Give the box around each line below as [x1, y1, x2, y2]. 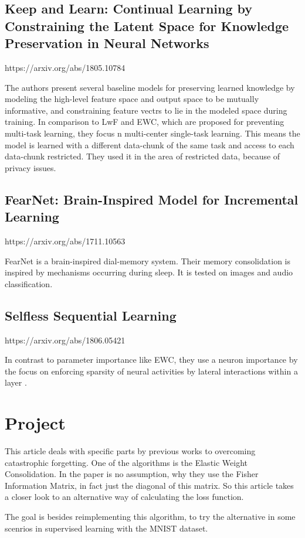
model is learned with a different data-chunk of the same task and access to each [5, 138, 294, 151]
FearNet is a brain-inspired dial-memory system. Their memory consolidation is [5, 254, 290, 267]
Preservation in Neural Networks [5, 34, 209, 52]
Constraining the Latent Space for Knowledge [5, 16, 289, 35]
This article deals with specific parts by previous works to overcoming [5, 445, 256, 457]
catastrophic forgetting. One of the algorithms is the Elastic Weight [5, 456, 248, 468]
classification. [5, 277, 53, 290]
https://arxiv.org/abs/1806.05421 [5, 333, 126, 346]
